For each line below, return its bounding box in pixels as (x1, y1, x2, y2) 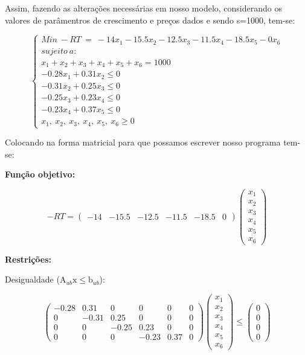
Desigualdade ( (5, 273, 60, 286)
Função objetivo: (5, 168, 75, 181)
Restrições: (5, 252, 52, 265)
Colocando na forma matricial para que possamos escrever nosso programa (5, 136, 281, 149)
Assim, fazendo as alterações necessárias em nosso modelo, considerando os (5, 2, 282, 14)
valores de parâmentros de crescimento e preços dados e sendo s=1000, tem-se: (5, 13, 295, 26)
